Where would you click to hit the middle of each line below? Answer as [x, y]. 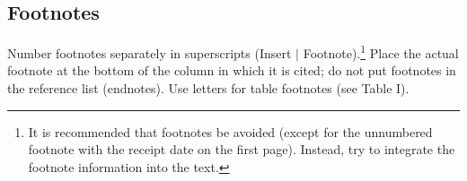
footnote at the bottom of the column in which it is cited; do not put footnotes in [232, 70]
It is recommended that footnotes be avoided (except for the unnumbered [230, 131]
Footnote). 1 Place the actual [381, 52]
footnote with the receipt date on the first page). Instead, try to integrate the [242, 149]
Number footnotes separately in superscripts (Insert [150, 52]
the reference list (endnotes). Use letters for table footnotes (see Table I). [208, 88]
